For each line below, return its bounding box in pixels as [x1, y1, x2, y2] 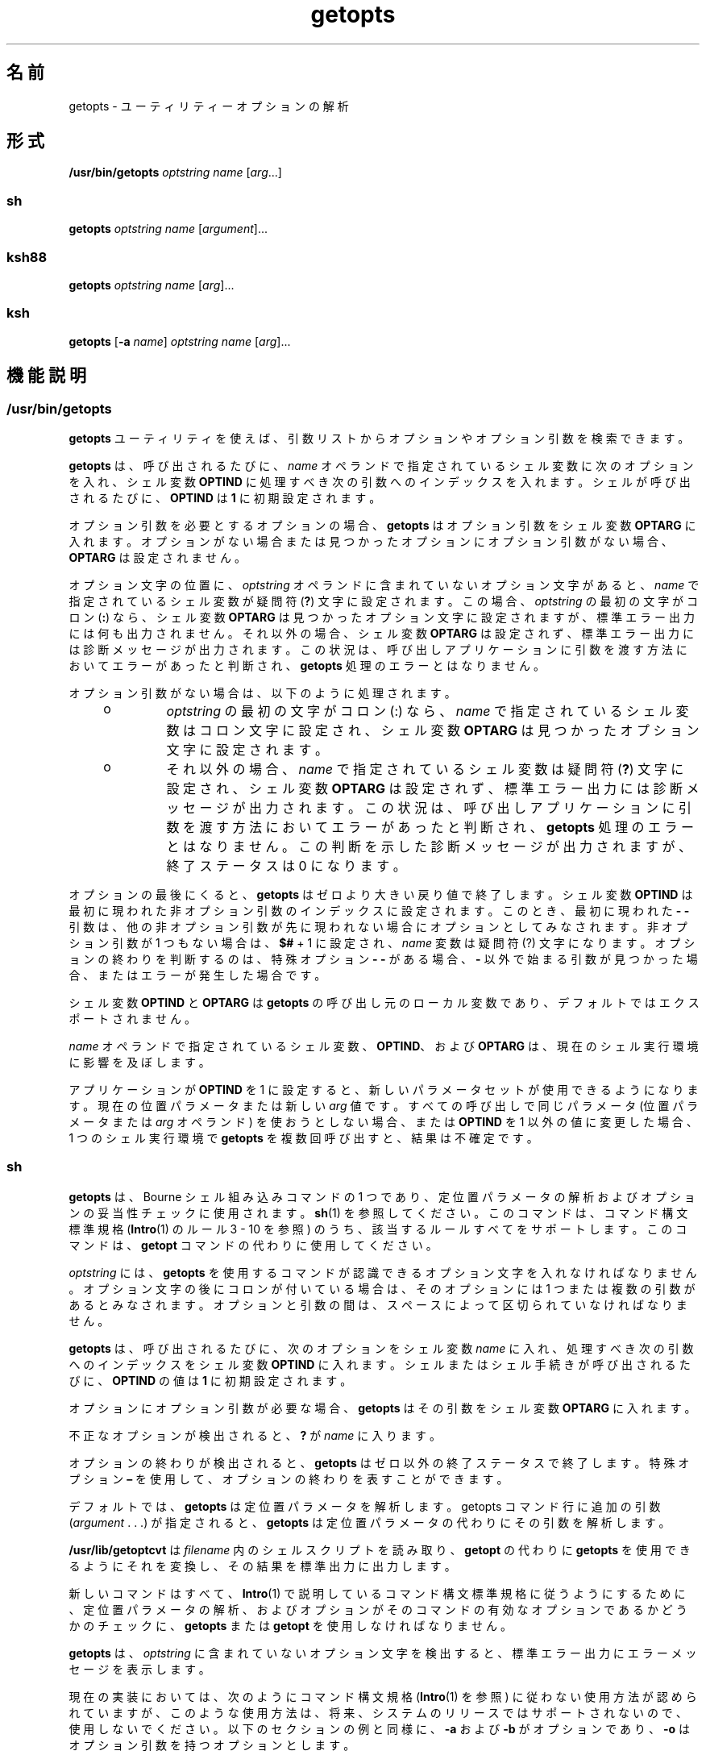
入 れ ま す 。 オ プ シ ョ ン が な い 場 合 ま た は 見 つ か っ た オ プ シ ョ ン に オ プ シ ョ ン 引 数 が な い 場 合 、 [69, 534, 673, 548]
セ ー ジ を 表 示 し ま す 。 [69, 1661, 210, 1676]
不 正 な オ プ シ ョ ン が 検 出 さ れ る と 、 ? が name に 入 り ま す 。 [69, 1428, 441, 1442]
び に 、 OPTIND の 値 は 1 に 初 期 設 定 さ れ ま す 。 [69, 1373, 352, 1387]
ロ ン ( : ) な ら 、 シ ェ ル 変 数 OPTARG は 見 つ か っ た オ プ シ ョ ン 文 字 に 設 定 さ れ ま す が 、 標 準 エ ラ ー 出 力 [69, 609, 695, 624]
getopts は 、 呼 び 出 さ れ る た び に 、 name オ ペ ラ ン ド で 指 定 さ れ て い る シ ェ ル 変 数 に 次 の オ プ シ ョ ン [69, 458, 694, 472]
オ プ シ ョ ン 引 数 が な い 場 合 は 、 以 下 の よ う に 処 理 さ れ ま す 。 [69, 685, 456, 700]
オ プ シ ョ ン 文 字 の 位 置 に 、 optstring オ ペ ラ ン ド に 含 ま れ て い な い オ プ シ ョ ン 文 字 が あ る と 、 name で [69, 577, 700, 592]
